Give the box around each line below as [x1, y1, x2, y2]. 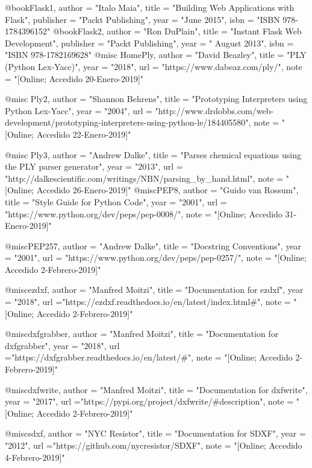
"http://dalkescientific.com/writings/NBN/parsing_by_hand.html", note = [5, 171, 284, 184]
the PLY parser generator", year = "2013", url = [5, 160, 183, 173]
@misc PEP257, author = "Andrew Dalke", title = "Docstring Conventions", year [5, 239, 302, 252]
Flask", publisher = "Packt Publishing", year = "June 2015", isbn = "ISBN [5, 13, 280, 25]
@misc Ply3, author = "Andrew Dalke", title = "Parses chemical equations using [5, 148, 302, 161]
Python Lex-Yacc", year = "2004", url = [5, 104, 152, 117]
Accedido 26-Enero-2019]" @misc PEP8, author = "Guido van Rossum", [36, 184, 299, 196]
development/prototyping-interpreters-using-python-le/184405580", [5, 116, 251, 129]
